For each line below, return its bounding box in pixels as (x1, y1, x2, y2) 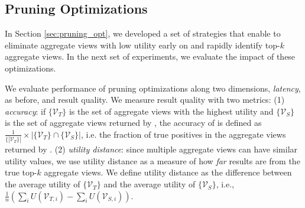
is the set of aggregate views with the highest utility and (69, 105, 274, 117)
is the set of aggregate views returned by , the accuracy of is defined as (5, 116, 262, 129)
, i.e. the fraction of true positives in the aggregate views (80, 128, 286, 140)
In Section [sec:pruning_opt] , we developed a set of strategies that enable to (5, 27, 281, 40)
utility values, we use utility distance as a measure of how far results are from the (5, 154, 300, 167)
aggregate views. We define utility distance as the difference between (44, 166, 292, 178)
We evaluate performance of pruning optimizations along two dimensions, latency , (5, 82, 301, 94)
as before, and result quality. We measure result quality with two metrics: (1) (5, 93, 285, 106)
